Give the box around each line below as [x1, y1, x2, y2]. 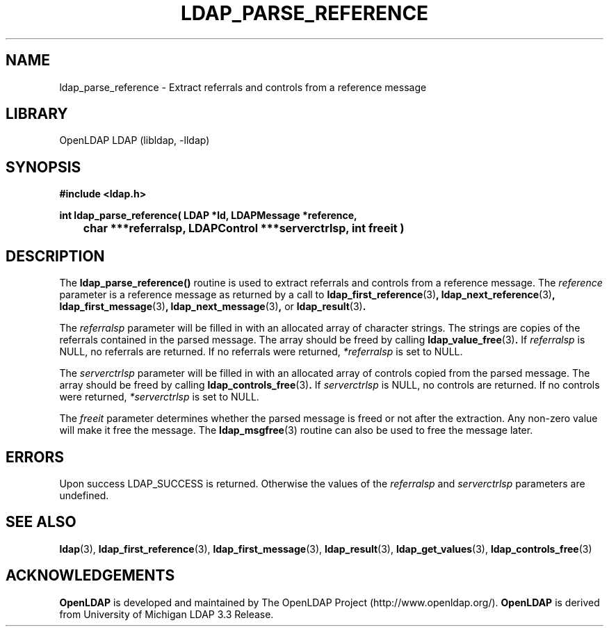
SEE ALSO [6, 513, 76, 531]
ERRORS [6, 448, 65, 466]
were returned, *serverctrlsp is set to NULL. [59, 391, 259, 403]
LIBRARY [6, 105, 68, 123]
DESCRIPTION [6, 247, 105, 265]
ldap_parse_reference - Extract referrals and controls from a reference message [59, 81, 427, 93]
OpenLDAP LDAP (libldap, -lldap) [59, 134, 210, 147]
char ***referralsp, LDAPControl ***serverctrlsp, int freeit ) [83, 221, 405, 236]
